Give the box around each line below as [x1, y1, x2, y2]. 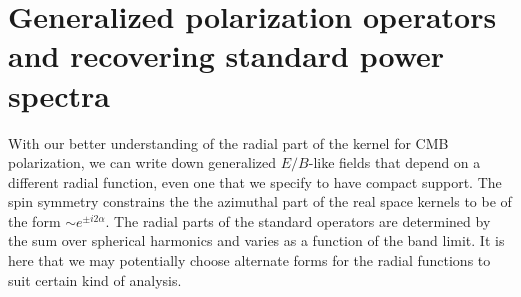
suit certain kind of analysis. [8, 269, 182, 290]
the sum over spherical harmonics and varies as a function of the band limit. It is [8, 230, 505, 251]
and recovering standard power [8, 35, 445, 76]
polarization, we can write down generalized [8, 152, 277, 173]
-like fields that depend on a [308, 152, 481, 173]
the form [8, 210, 61, 231]
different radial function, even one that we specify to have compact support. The [8, 171, 502, 192]
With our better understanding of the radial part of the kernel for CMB [8, 132, 449, 153]
